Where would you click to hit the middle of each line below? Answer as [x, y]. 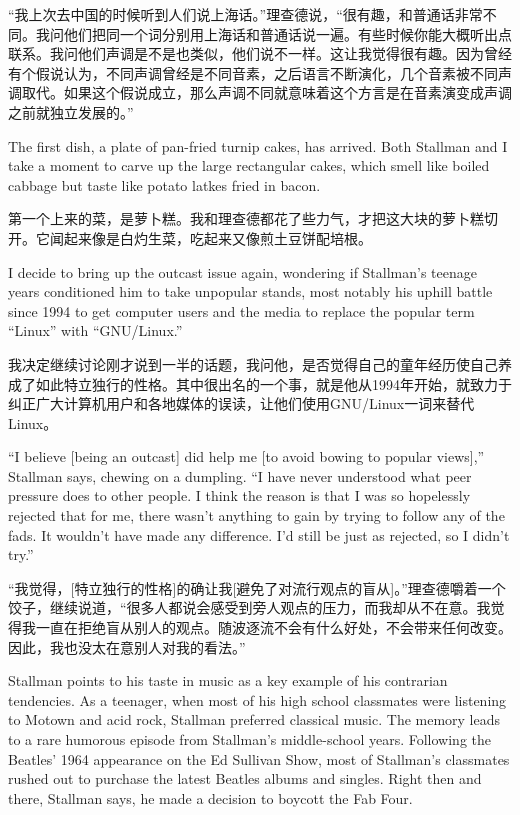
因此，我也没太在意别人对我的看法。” [127, 646]
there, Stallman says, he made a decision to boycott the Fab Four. [210, 797]
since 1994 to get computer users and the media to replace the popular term [241, 310]
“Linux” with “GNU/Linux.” [95, 330]
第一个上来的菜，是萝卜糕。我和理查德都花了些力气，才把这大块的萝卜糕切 [253, 218]
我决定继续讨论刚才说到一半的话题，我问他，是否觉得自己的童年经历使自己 [253, 363]
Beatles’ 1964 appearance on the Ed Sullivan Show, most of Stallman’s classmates [259, 758]
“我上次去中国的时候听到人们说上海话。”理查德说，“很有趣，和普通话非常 [245, 14]
